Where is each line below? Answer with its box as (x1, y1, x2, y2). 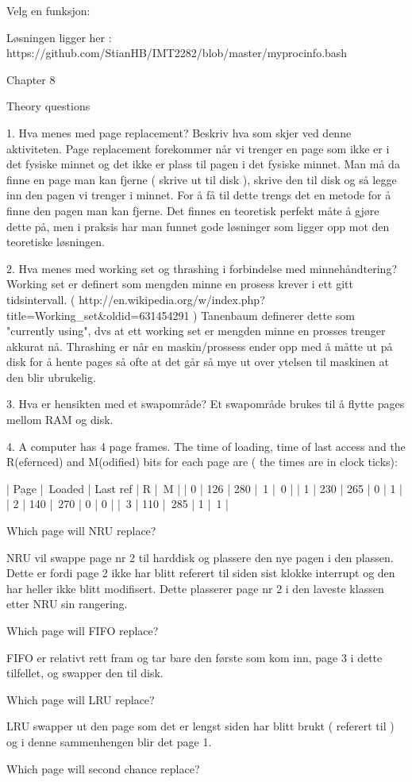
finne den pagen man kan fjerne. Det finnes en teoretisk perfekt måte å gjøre (6, 202, 379, 218)
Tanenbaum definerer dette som (201, 306, 355, 323)
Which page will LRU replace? (6, 691, 155, 707)
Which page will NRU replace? (6, 522, 156, 539)
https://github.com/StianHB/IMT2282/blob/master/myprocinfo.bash (6, 44, 348, 61)
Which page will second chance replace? (6, 760, 200, 776)
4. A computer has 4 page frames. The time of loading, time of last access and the (6, 437, 406, 454)
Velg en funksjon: (6, 2, 90, 18)
